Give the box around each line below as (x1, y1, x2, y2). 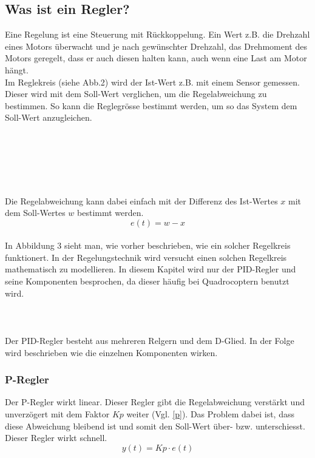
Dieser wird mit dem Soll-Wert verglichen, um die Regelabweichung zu (5, 87, 267, 100)
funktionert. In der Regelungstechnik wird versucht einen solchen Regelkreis (5, 251, 287, 263)
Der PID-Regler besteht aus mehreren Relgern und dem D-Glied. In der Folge (5, 334, 294, 347)
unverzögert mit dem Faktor (5, 408, 110, 420)
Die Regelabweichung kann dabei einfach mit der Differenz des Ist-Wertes (5, 194, 278, 207)
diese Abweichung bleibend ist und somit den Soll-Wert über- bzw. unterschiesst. (5, 419, 305, 432)
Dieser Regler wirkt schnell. (5, 431, 107, 444)
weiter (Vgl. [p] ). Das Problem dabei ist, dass (126, 408, 294, 420)
